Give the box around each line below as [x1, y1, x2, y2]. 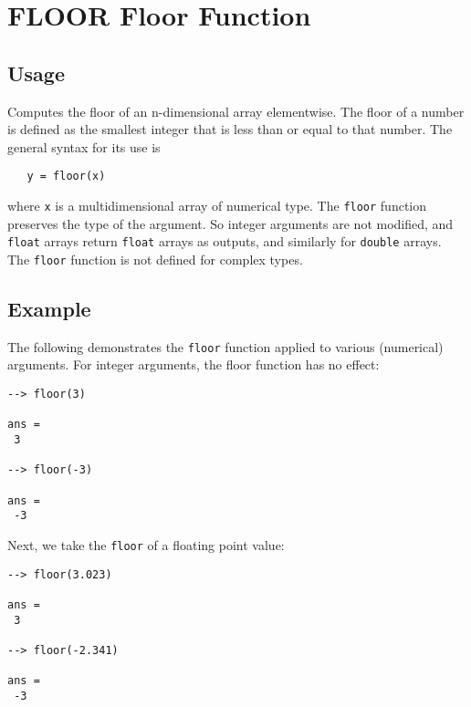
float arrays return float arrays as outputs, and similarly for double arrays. [7, 232, 442, 251]
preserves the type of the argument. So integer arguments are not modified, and [7, 213, 454, 233]
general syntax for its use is [7, 137, 161, 156]
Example [7, 294, 91, 322]
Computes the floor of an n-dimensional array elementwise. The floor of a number [7, 101, 465, 120]
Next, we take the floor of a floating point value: [7, 535, 285, 554]
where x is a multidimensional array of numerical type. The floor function [7, 196, 427, 215]
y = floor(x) [26, 170, 106, 183]
